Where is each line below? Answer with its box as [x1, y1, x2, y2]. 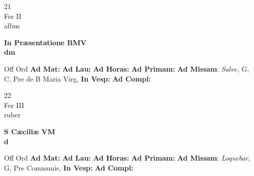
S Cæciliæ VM [4, 126, 55, 136]
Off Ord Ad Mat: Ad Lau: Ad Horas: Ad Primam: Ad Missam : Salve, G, [4, 63, 249, 74]
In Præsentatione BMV [4, 37, 87, 47]
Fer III [4, 99, 24, 110]
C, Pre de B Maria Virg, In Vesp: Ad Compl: [4, 73, 151, 84]
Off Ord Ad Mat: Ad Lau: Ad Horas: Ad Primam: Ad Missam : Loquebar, [4, 153, 251, 163]
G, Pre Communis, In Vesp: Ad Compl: [4, 162, 134, 173]
